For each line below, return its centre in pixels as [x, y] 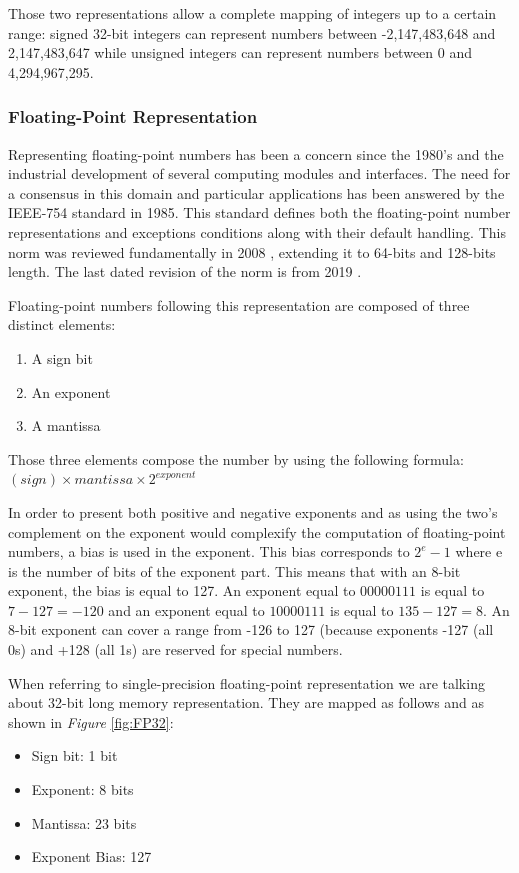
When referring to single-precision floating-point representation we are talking [246, 682]
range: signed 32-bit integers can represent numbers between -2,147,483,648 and [252, 32]
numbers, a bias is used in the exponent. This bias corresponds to [209, 551]
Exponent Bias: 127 [91, 856]
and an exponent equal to [186, 609]
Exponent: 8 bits [82, 789]
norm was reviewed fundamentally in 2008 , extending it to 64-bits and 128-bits [252, 251]
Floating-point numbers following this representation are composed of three [239, 304]
